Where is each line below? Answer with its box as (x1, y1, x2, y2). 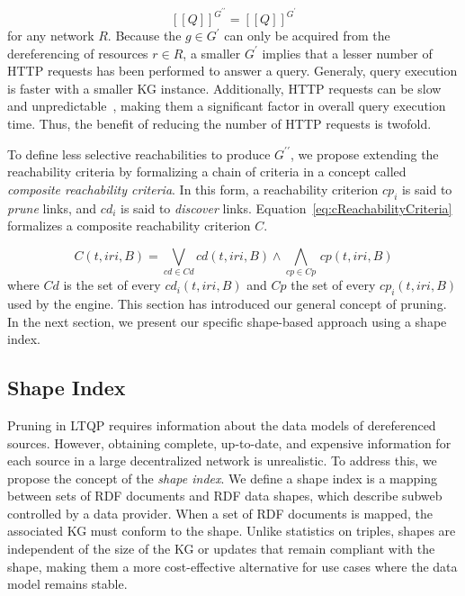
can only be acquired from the (224, 26, 390, 45)
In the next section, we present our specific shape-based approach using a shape (7, 312, 447, 330)
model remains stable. (7, 574, 128, 593)
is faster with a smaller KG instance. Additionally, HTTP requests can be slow (7, 78, 442, 97)
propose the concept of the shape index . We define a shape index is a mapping (7, 468, 438, 487)
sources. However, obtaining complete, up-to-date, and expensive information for (7, 433, 452, 452)
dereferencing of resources (7, 43, 148, 62)
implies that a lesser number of (262, 43, 433, 62)
